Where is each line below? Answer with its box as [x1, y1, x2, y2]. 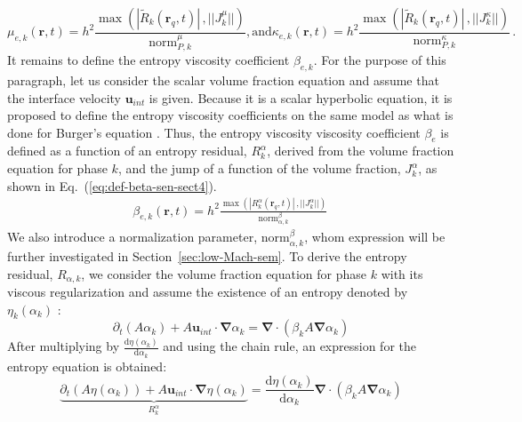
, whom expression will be [304, 227, 446, 246]
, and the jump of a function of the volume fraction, [117, 159, 401, 178]
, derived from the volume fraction [267, 141, 454, 160]
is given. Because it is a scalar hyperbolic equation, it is [149, 88, 453, 107]
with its [381, 264, 423, 283]
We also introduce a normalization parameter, [7, 227, 258, 246]
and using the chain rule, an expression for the [163, 337, 416, 355]
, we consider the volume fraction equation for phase [81, 264, 367, 283]
